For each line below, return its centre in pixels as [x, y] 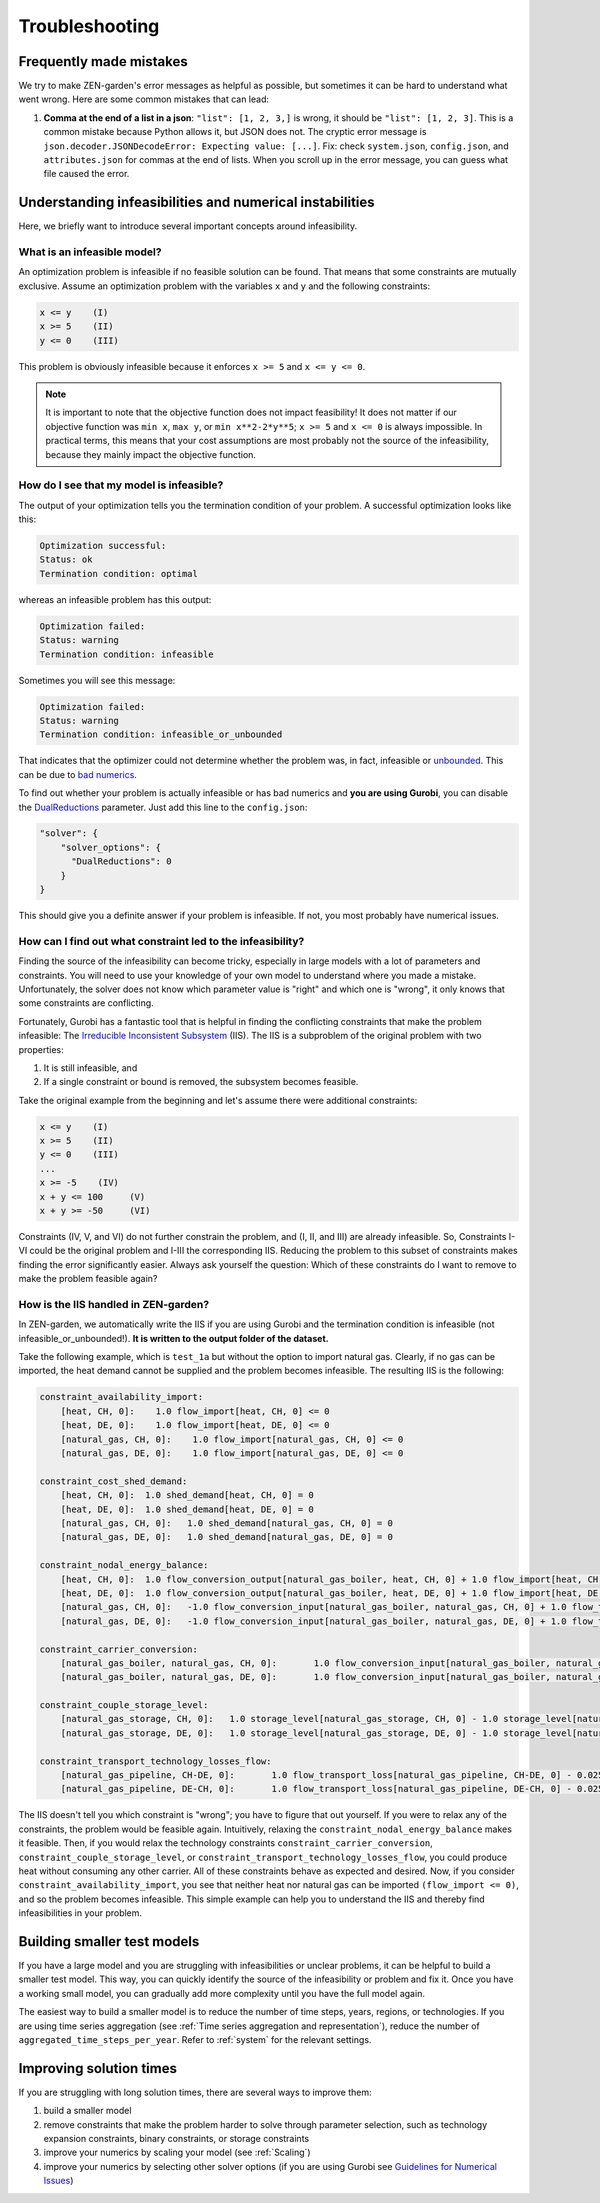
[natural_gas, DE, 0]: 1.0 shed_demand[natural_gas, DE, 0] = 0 [227, 1537]
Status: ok [66, 559]
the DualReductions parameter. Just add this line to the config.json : [163, 807]
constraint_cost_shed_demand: [113, 1481]
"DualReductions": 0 [121, 861]
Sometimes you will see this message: [97, 680]
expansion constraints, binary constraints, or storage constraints [176, 2139]
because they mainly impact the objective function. [151, 454]
